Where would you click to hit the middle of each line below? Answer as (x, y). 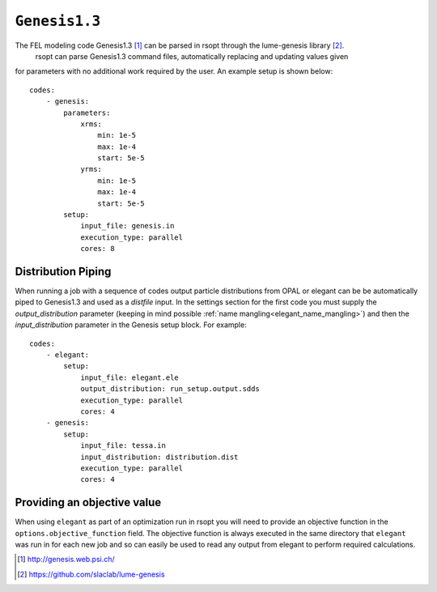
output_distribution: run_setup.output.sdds (170, 389)
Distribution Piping (63, 272)
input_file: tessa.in (123, 446)
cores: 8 (98, 249)
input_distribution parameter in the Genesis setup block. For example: (131, 325)
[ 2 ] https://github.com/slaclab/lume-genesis (91, 574)
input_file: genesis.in (127, 226)
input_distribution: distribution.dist (159, 457)
